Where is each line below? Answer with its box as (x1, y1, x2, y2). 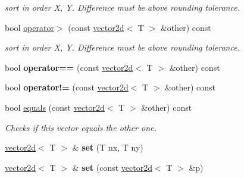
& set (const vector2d (72, 161, 153, 173)
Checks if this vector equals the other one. (5, 121, 157, 133)
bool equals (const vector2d (5, 101, 105, 113)
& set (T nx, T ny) (72, 141, 143, 154)
